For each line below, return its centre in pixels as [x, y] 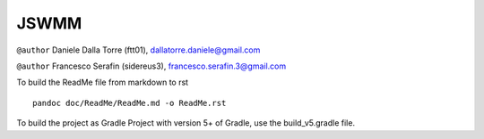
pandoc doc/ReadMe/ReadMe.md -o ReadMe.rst [130, 103]
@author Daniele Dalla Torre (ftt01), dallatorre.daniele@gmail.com [138, 50]
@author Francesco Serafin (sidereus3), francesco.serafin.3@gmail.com [151, 66]
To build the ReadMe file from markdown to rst [102, 82]
